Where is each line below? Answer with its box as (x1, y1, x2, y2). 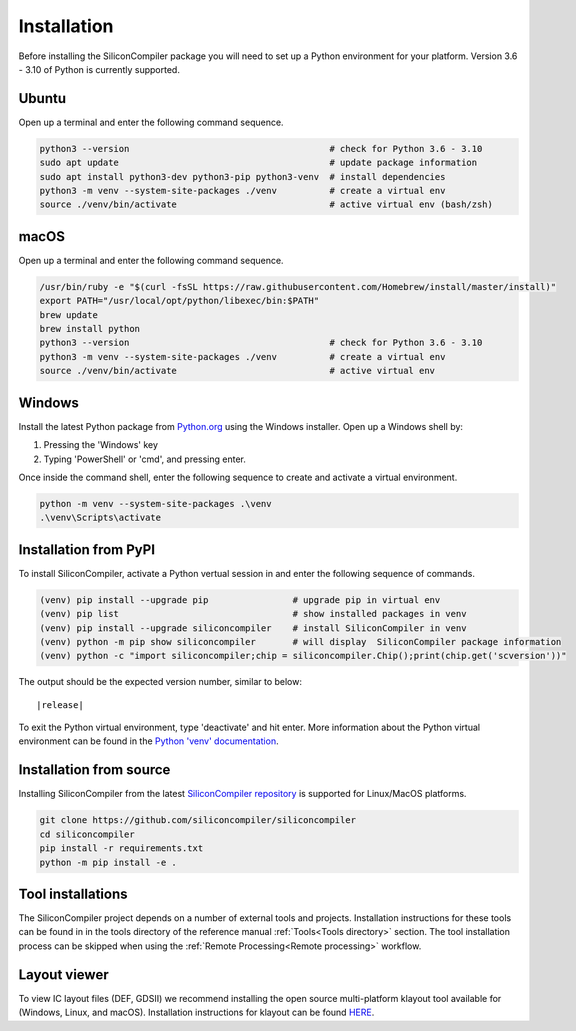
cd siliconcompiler (39, 828, 135, 840)
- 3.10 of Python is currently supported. (18, 63, 180, 75)
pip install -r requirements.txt (39, 843, 204, 854)
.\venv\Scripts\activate (39, 512, 162, 524)
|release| (36, 699, 84, 710)
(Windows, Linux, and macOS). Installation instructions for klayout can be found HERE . (18, 1006, 375, 1019)
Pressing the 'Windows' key (43, 439, 159, 451)
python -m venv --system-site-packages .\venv (39, 498, 272, 509)
